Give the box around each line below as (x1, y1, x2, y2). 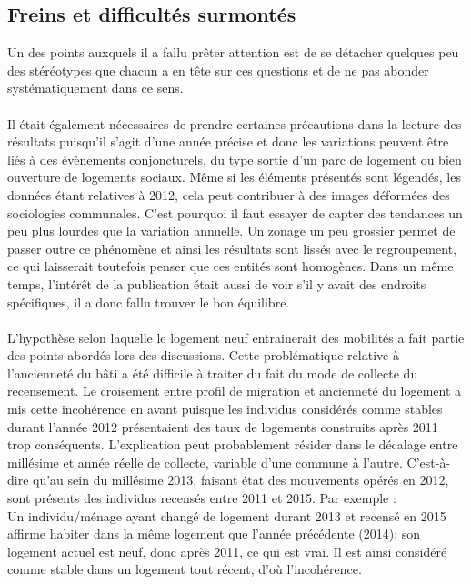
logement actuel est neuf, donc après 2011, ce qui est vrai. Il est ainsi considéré (7, 541, 447, 560)
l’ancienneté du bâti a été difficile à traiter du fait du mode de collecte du (7, 363, 418, 382)
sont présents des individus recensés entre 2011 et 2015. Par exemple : (7, 488, 396, 508)
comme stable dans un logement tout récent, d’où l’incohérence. (7, 559, 362, 579)
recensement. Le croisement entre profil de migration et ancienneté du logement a (7, 381, 462, 400)
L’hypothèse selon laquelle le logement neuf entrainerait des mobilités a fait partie (7, 327, 465, 347)
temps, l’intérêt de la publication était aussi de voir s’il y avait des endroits (7, 274, 426, 293)
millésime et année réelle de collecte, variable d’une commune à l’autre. (7, 452, 403, 471)
